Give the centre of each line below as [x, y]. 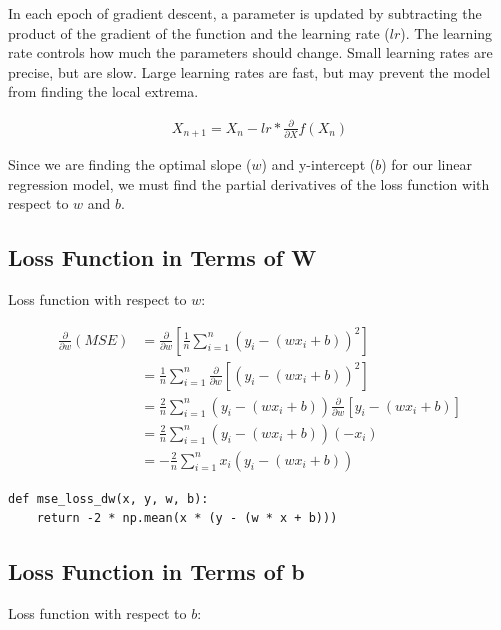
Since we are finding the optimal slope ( [130, 163]
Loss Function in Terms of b [156, 571]
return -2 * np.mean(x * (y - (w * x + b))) [187, 518]
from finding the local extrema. [103, 91]
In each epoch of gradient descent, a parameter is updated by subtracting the [245, 13]
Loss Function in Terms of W [162, 257]
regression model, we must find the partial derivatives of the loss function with [249, 183]
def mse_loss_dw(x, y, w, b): [108, 498]
